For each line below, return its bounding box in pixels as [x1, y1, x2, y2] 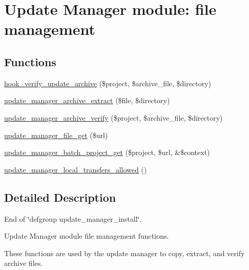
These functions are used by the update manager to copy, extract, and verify [4, 247, 245, 258]
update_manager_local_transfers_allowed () [4, 164, 147, 175]
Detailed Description [4, 189, 116, 205]
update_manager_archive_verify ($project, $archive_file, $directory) [4, 112, 223, 123]
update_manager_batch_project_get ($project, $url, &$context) [4, 147, 210, 158]
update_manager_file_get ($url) [4, 129, 108, 140]
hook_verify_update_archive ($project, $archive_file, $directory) [4, 78, 211, 88]
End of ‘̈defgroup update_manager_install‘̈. [4, 213, 142, 224]
